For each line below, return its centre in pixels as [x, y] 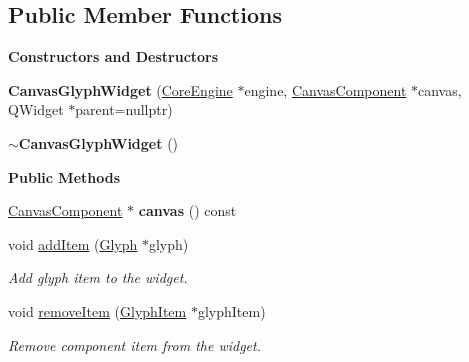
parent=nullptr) [124, 109]
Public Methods [64, 176]
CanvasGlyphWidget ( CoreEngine [120, 89]
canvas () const [187, 210]
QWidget [36, 109]
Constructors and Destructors [113, 56]
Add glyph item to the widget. [98, 277]
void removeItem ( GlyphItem [97, 310]
